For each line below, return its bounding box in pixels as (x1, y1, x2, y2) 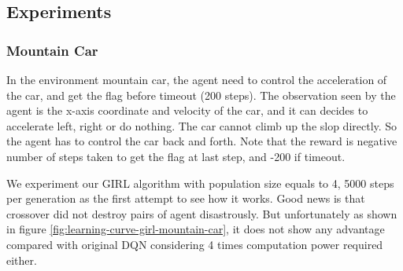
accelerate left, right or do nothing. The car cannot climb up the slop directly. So (6, 117, 397, 134)
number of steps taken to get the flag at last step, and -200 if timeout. (6, 148, 346, 164)
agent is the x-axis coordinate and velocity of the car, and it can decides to (6, 102, 368, 119)
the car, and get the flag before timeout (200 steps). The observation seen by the (6, 86, 396, 103)
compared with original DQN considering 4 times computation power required (6, 236, 383, 252)
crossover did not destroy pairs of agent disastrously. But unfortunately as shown (6, 205, 397, 222)
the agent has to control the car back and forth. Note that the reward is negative (6, 133, 397, 149)
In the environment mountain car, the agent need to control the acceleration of (6, 71, 387, 87)
